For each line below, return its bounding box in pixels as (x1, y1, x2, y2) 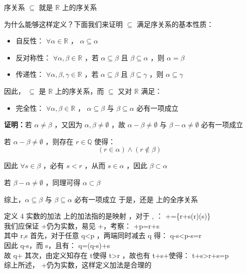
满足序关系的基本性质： (136, 18, 214, 29)
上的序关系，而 (55, 85, 104, 96)
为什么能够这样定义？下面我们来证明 (4, 18, 123, 29)
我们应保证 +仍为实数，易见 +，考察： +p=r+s (4, 220, 160, 231)
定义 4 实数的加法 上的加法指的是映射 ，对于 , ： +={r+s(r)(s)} (4, 211, 211, 221)
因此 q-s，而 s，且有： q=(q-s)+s (4, 240, 110, 250)
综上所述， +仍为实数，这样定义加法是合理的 (4, 260, 152, 270)
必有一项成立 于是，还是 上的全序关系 (74, 194, 198, 204)
